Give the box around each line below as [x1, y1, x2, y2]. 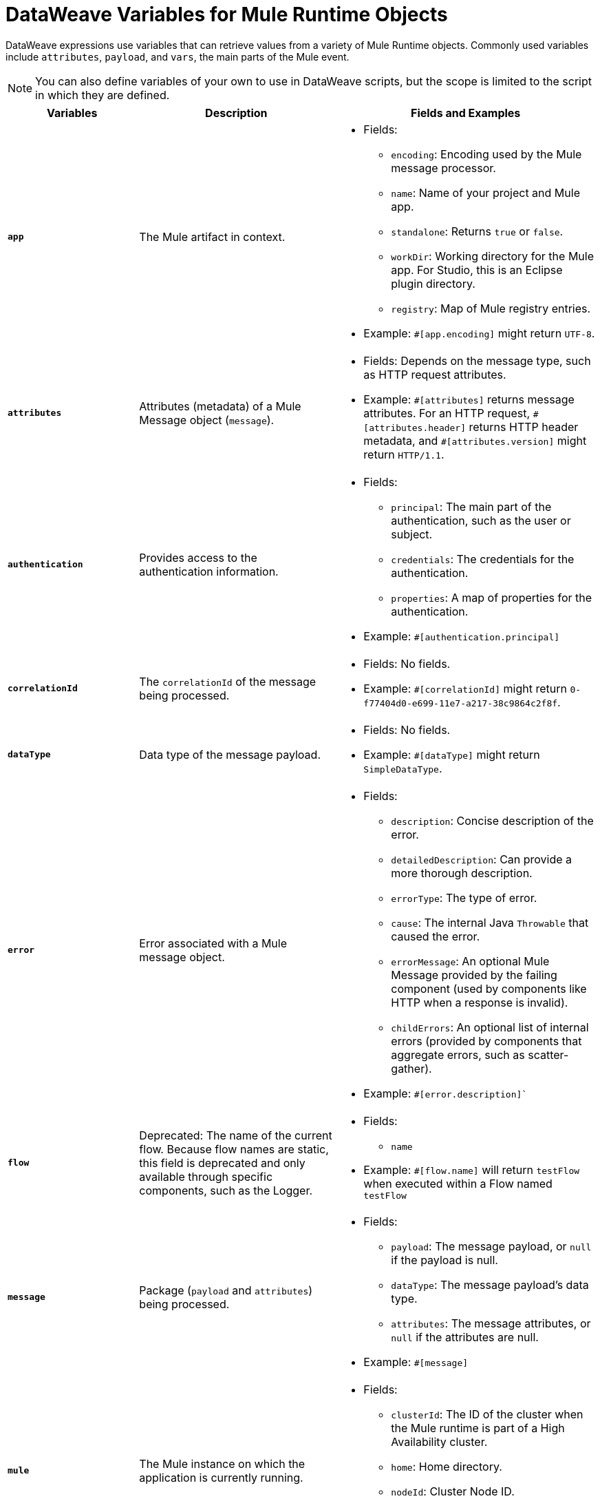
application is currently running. [139, 1470, 303, 1484]
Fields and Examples [410, 105, 521, 120]
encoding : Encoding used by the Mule [391, 147, 582, 161]
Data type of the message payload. [139, 747, 321, 762]
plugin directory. [391, 276, 475, 291]
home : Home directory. [391, 1459, 502, 1473]
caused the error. [391, 929, 480, 943]
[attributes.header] [363, 422, 467, 433]
